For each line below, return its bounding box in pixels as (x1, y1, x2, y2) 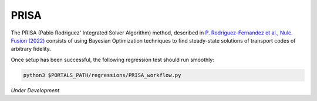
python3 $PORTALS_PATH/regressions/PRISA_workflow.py (23, 72, 181, 78)
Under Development (11, 86, 60, 93)
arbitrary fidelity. (11, 46, 51, 53)
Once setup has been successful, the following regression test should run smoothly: (11, 56, 214, 63)
